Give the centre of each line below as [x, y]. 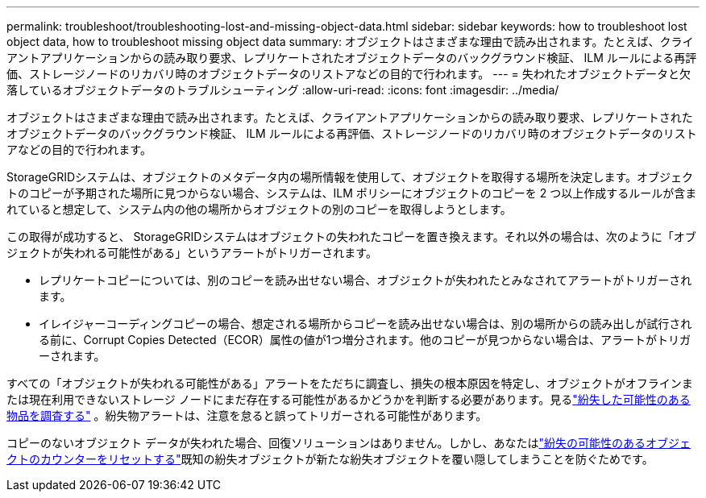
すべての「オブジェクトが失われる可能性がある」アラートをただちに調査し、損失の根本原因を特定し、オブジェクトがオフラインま [350, 383]
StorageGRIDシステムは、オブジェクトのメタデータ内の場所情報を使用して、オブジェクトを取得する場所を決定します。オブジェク [350, 177]
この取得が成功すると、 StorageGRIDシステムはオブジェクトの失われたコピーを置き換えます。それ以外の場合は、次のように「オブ [351, 237]
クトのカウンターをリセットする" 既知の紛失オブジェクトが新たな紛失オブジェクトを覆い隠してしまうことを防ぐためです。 [330, 459]
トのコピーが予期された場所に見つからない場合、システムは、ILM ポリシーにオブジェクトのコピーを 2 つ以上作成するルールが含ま [352, 193]
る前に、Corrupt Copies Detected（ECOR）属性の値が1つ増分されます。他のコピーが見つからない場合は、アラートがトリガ [365, 340]
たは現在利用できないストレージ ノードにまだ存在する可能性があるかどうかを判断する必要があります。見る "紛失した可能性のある [349, 399]
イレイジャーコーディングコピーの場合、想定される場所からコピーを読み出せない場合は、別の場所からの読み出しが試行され [365, 324]
